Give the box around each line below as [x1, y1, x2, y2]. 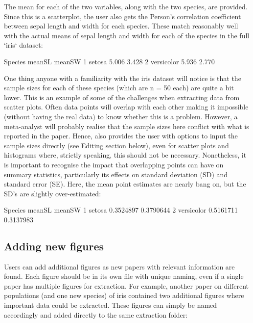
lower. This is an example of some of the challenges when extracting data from [4, 92, 240, 102]
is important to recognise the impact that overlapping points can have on [4, 159, 224, 169]
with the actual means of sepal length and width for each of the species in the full [4, 30, 250, 40]
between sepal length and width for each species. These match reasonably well [4, 21, 238, 31]
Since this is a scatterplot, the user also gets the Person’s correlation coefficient [4, 11, 241, 21]
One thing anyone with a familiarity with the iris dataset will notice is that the [4, 73, 241, 83]
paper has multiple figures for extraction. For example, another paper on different [4, 280, 249, 291]
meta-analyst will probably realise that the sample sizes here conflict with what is [4, 121, 249, 131]
